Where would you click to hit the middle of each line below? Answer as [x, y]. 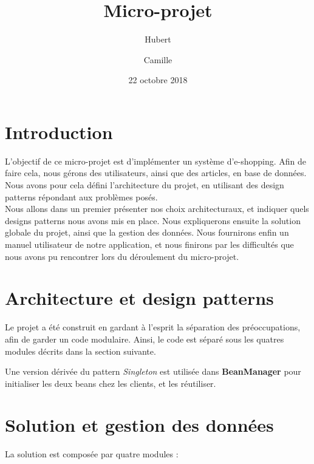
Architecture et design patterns [139, 298]
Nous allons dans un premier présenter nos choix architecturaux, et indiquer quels [157, 209]
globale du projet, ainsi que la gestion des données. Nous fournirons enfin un [147, 232]
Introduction [59, 131]
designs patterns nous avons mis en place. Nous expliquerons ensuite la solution [153, 220]
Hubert [158, 39]
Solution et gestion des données [139, 425]
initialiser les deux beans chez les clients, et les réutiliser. [111, 383]
